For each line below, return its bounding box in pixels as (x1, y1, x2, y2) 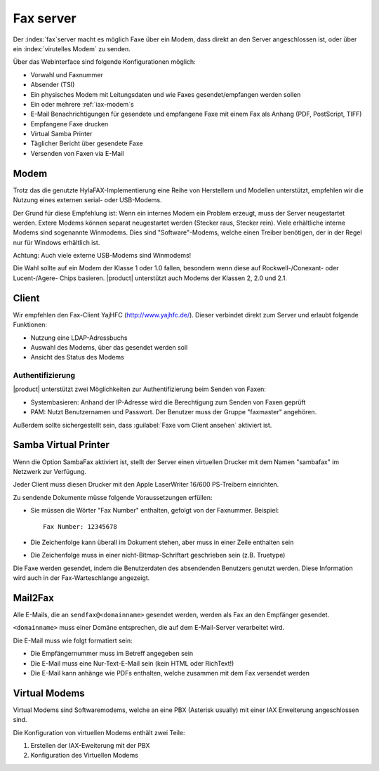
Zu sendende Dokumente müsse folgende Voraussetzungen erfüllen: (13, 493, 213, 501)
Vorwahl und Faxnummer (30, 70, 103, 79)
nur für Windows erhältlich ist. (13, 238, 100, 246)
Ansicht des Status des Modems (30, 353, 124, 362)
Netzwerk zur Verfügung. (13, 467, 87, 475)
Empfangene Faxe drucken (30, 119, 109, 128)
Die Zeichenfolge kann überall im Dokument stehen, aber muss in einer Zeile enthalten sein (30, 538, 294, 546)
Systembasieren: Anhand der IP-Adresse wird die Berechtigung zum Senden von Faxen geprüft (30, 397, 306, 407)
